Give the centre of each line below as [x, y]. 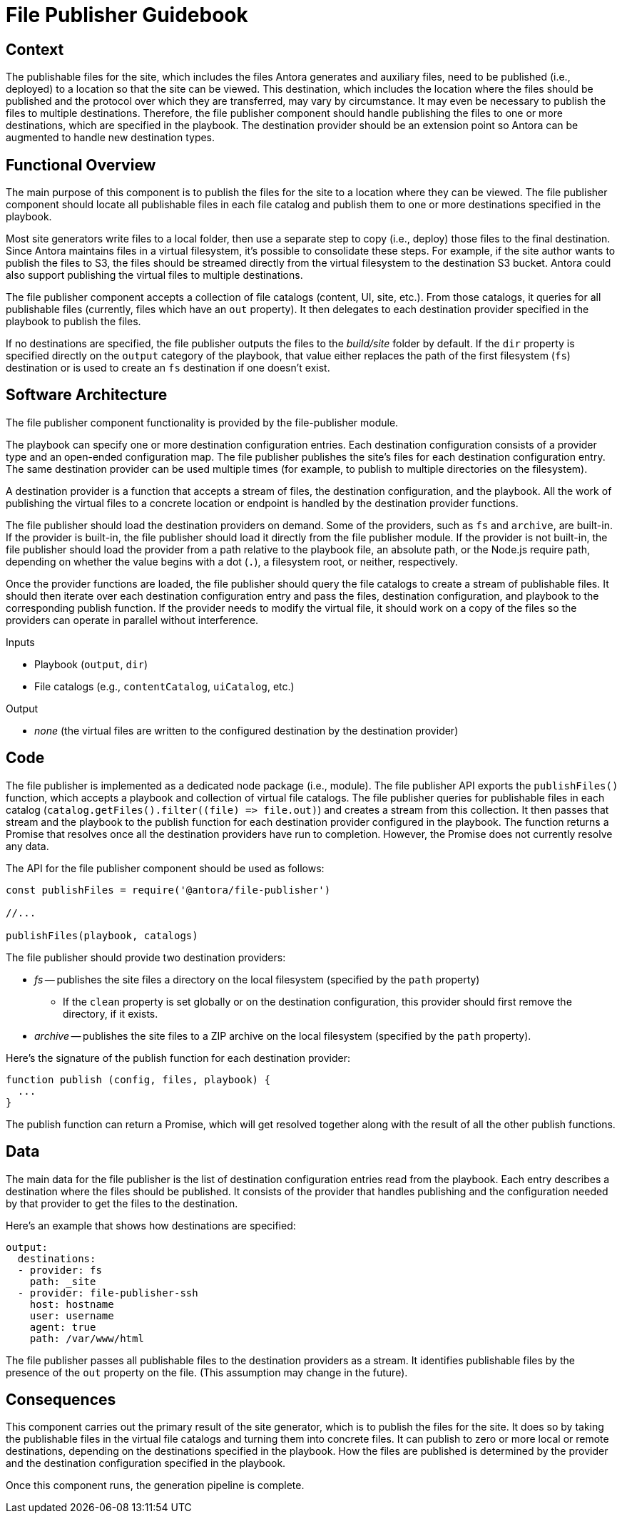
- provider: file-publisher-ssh [108, 1293]
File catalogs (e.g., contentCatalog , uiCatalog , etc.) [164, 686]
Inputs [20, 642]
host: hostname [72, 1304]
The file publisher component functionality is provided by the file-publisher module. [202, 422]
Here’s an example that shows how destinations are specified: [151, 1225]
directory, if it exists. [111, 1013]
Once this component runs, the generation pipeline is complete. [155, 1485]
